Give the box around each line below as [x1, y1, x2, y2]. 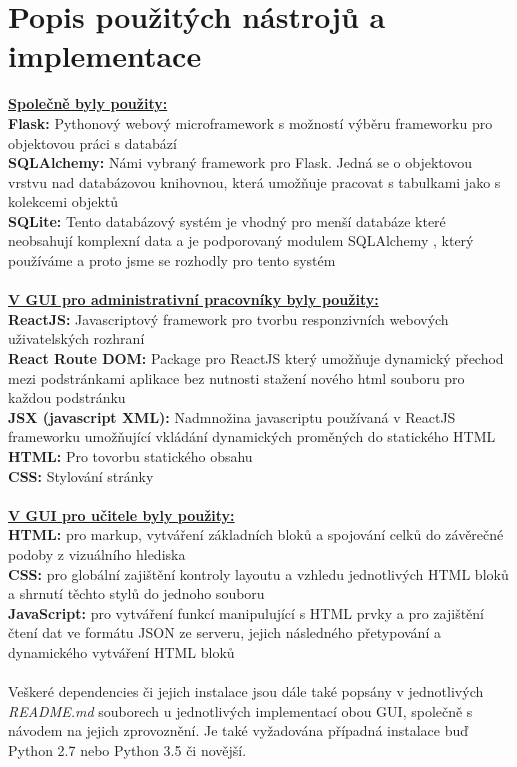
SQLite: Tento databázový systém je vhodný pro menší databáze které [8, 210, 446, 231]
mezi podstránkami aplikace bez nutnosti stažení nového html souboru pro [8, 367, 465, 388]
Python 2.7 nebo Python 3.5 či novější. [8, 739, 247, 760]
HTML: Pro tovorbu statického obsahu [8, 446, 253, 466]
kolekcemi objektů [8, 191, 119, 212]
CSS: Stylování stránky [8, 465, 154, 486]
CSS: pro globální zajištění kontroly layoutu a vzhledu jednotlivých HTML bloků [8, 563, 509, 584]
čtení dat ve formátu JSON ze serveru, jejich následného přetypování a [8, 622, 441, 643]
